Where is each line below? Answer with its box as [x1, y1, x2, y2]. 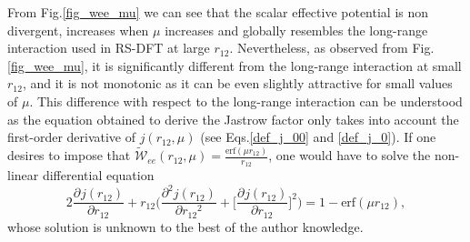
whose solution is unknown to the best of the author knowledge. [7, 217, 364, 236]
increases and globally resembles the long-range [165, 20, 428, 39]
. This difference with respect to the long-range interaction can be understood [29, 91, 463, 110]
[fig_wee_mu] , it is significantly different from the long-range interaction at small [7, 55, 462, 75]
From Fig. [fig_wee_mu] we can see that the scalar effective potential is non [7, 3, 429, 21]
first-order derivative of [7, 127, 136, 146]
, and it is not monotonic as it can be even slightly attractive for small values [22, 74, 453, 93]
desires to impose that [7, 146, 131, 165]
